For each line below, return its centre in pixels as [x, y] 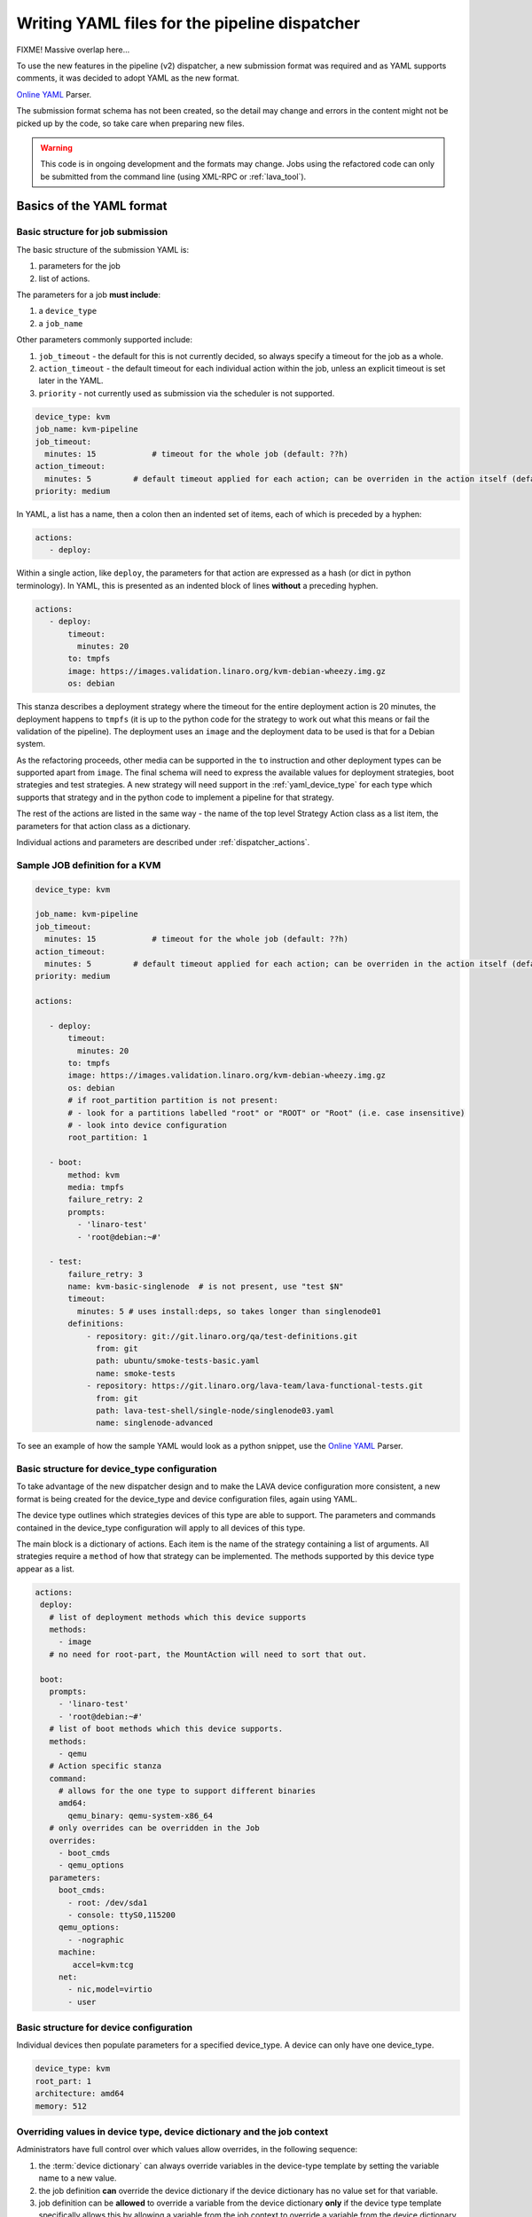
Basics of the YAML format [92, 206]
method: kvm [94, 1175]
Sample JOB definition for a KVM [89, 865]
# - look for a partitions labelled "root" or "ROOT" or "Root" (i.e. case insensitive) [266, 1112]
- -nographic [96, 1939]
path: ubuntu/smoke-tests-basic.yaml [178, 1361]
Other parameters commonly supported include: [105, 340]
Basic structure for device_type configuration [117, 1469]
